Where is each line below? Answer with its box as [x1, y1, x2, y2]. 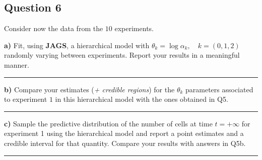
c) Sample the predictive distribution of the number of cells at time [4, 118, 213, 128]
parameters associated [185, 84, 253, 94]
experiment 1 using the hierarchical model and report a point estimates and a [4, 128, 244, 138]
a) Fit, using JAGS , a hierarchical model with [4, 40, 150, 50]
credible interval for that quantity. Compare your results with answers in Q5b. [4, 137, 246, 148]
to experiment [4, 94, 47, 104]
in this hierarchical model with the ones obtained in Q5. [55, 94, 228, 104]
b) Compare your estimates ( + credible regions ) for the [4, 84, 175, 94]
